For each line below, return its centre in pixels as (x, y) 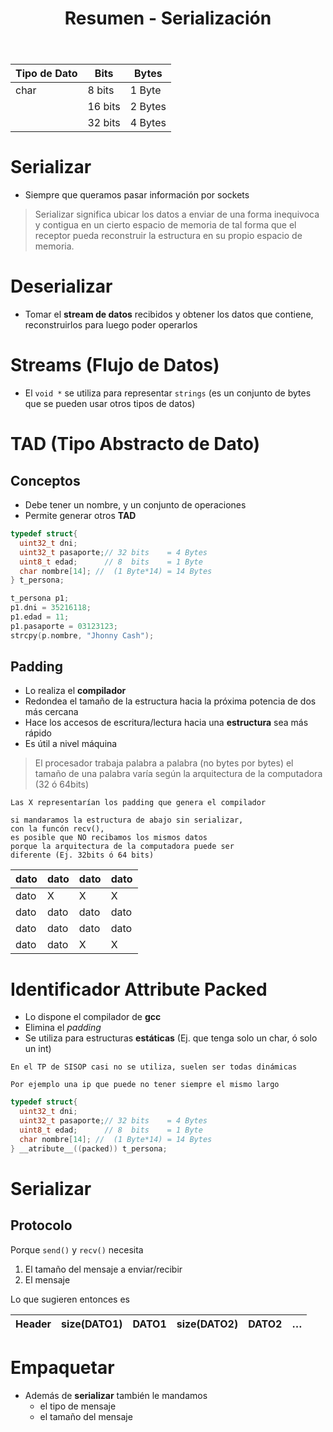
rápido (38, 733)
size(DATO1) (92, 1324)
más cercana (51, 712)
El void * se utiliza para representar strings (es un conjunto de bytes (168, 393)
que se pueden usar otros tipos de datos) (110, 403)
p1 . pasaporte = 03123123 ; (64, 626)
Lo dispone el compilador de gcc (93, 1017)
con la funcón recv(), (57, 829)
